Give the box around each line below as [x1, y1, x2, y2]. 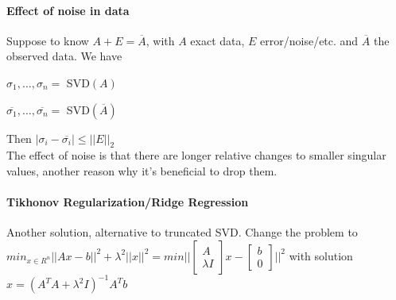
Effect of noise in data [6, 2, 130, 18]
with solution [289, 247, 353, 263]
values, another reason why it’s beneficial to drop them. [6, 162, 278, 179]
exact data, [190, 32, 245, 48]
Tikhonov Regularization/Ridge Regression [6, 194, 249, 210]
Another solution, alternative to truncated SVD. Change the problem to [6, 224, 358, 240]
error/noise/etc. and [260, 32, 359, 48]
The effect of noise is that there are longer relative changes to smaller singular [6, 147, 386, 163]
